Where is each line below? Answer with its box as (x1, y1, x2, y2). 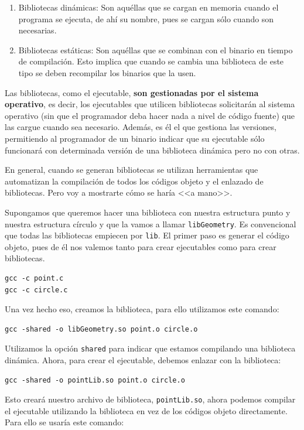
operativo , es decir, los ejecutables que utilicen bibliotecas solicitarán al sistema (5, 98, 295, 110)
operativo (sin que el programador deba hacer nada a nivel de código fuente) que (5, 109, 295, 121)
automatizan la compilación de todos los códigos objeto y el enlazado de (5, 175, 264, 187)
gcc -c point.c (5, 274, 64, 282)
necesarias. (18, 24, 57, 36)
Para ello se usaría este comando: (5, 416, 124, 428)
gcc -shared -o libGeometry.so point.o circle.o (5, 325, 198, 333)
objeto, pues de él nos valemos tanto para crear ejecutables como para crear (5, 240, 276, 252)
